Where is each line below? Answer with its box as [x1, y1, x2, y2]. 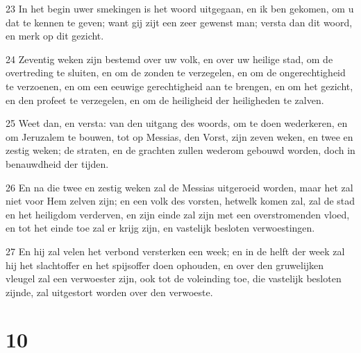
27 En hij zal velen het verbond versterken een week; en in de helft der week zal [6, 243, 345, 258]
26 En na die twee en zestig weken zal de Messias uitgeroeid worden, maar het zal [6, 180, 353, 194]
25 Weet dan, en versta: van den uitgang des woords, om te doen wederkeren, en [6, 116, 348, 130]
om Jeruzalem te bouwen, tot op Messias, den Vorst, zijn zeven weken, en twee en [6, 129, 353, 144]
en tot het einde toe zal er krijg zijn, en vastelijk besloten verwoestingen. [6, 221, 315, 235]
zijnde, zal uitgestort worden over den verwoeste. [6, 284, 213, 299]
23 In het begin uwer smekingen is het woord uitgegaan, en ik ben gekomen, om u [6, 1, 354, 15]
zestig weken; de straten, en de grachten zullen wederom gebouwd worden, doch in [6, 143, 355, 157]
